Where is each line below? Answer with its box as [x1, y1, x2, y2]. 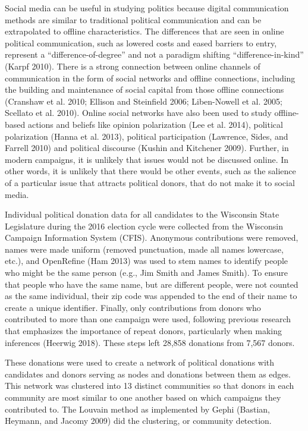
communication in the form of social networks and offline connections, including [5, 71, 296, 84]
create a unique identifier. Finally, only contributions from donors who [5, 301, 261, 313]
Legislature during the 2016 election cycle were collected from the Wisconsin [5, 219, 283, 232]
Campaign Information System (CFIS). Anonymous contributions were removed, [5, 231, 298, 244]
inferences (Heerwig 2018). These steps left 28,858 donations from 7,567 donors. [5, 336, 295, 348]
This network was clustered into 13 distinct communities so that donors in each [5, 379, 294, 392]
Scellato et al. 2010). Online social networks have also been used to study [5, 106, 272, 119]
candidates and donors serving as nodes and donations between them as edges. [5, 367, 291, 380]
